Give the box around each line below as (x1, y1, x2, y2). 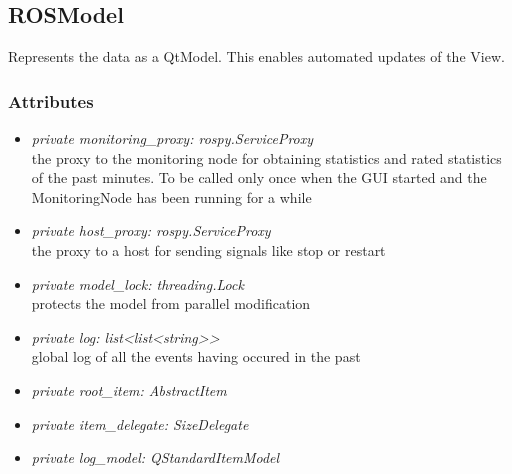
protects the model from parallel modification (31, 293, 311, 314)
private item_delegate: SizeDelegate (31, 413, 249, 434)
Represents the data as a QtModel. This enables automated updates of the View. (8, 46, 505, 67)
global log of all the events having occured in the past (31, 346, 361, 367)
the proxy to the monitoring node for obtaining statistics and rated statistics (31, 147, 502, 168)
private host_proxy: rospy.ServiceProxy (31, 220, 271, 241)
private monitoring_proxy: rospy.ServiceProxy (31, 128, 314, 149)
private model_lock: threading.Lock (31, 273, 244, 294)
